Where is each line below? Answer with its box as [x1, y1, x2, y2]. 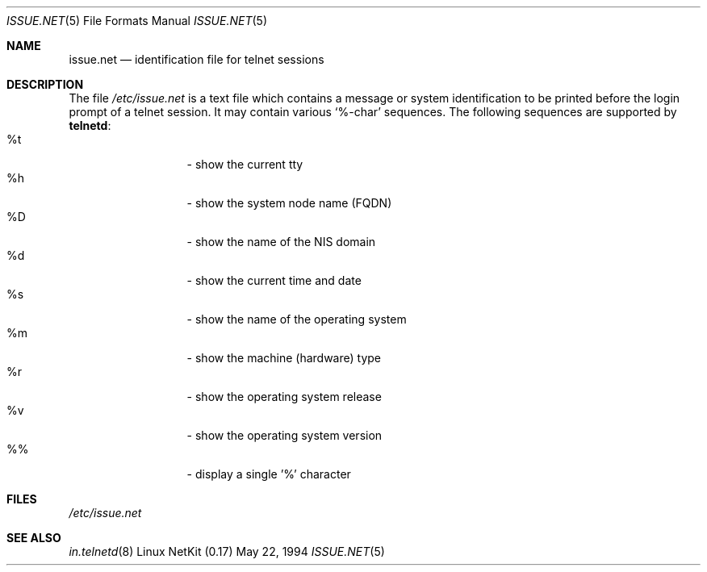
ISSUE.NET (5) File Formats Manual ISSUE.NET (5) [6, 14, 268, 27]
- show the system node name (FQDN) [186, 196, 392, 210]
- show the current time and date [186, 273, 362, 287]
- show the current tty [186, 157, 303, 171]
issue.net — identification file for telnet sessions [69, 52, 324, 66]
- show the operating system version [186, 428, 383, 442]
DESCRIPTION [6, 77, 84, 91]
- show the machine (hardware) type [186, 351, 382, 365]
